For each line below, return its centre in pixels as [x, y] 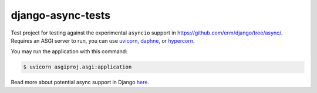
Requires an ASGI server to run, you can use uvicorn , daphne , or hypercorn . [103, 40]
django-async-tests [61, 15]
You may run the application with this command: [69, 51]
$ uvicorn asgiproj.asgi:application [77, 67]
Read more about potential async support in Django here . [80, 82]
